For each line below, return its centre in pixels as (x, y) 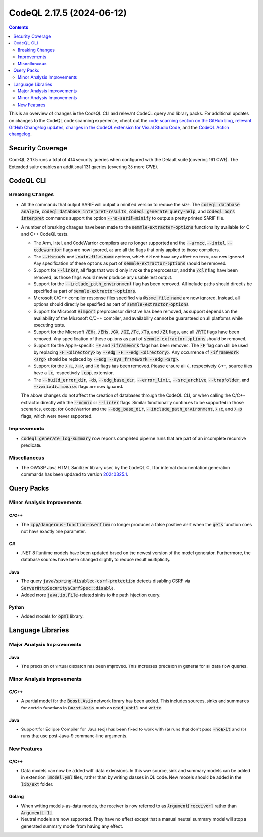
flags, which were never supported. (57, 416)
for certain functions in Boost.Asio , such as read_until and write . (92, 708)
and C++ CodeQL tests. (45, 234)
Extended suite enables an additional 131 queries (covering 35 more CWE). (84, 167)
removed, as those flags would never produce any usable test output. (103, 277)
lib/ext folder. (37, 784)
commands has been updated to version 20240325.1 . (75, 474)
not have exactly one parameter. (54, 531)
